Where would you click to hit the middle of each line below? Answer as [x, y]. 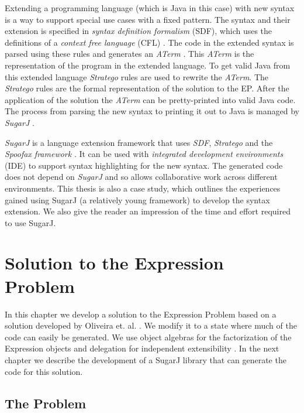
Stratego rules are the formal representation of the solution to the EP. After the [147, 88]
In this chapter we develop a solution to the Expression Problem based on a [141, 314]
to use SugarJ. [30, 222]
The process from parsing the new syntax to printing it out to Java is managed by [152, 111]
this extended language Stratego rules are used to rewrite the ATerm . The [137, 76]
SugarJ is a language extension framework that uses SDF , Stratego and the [139, 142]
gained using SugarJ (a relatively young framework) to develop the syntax [137, 199]
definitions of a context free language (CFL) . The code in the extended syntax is [149, 42]
